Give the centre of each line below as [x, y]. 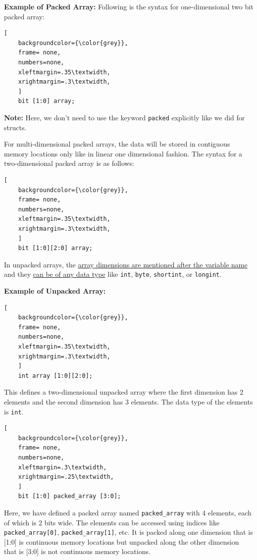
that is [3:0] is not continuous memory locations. [77, 551]
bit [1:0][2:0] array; [55, 248]
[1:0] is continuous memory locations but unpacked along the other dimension [122, 541]
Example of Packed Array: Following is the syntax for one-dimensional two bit [129, 6]
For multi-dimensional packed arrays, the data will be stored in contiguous [117, 144]
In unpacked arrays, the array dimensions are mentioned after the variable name [126, 264]
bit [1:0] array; [47, 101]
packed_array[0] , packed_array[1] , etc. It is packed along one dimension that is [128, 532]
